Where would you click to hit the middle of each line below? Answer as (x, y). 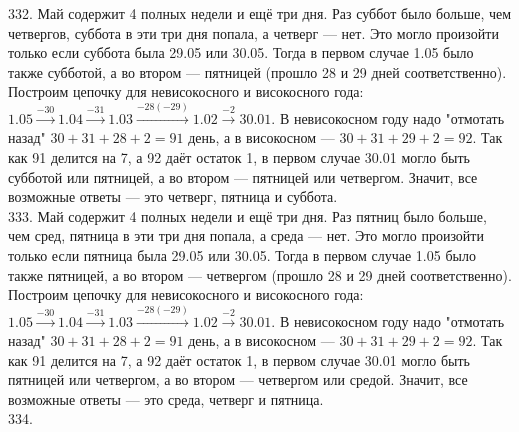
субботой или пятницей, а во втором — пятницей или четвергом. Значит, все (243, 176)
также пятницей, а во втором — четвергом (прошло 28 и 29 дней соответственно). (260, 274)
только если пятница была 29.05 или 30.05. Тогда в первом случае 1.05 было (242, 254)
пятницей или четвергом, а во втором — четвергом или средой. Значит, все (238, 379)
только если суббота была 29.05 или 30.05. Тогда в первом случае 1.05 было (241, 52)
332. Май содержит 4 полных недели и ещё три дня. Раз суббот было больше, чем (260, 13)
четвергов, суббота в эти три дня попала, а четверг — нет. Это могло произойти (253, 32)
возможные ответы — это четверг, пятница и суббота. (173, 196)
